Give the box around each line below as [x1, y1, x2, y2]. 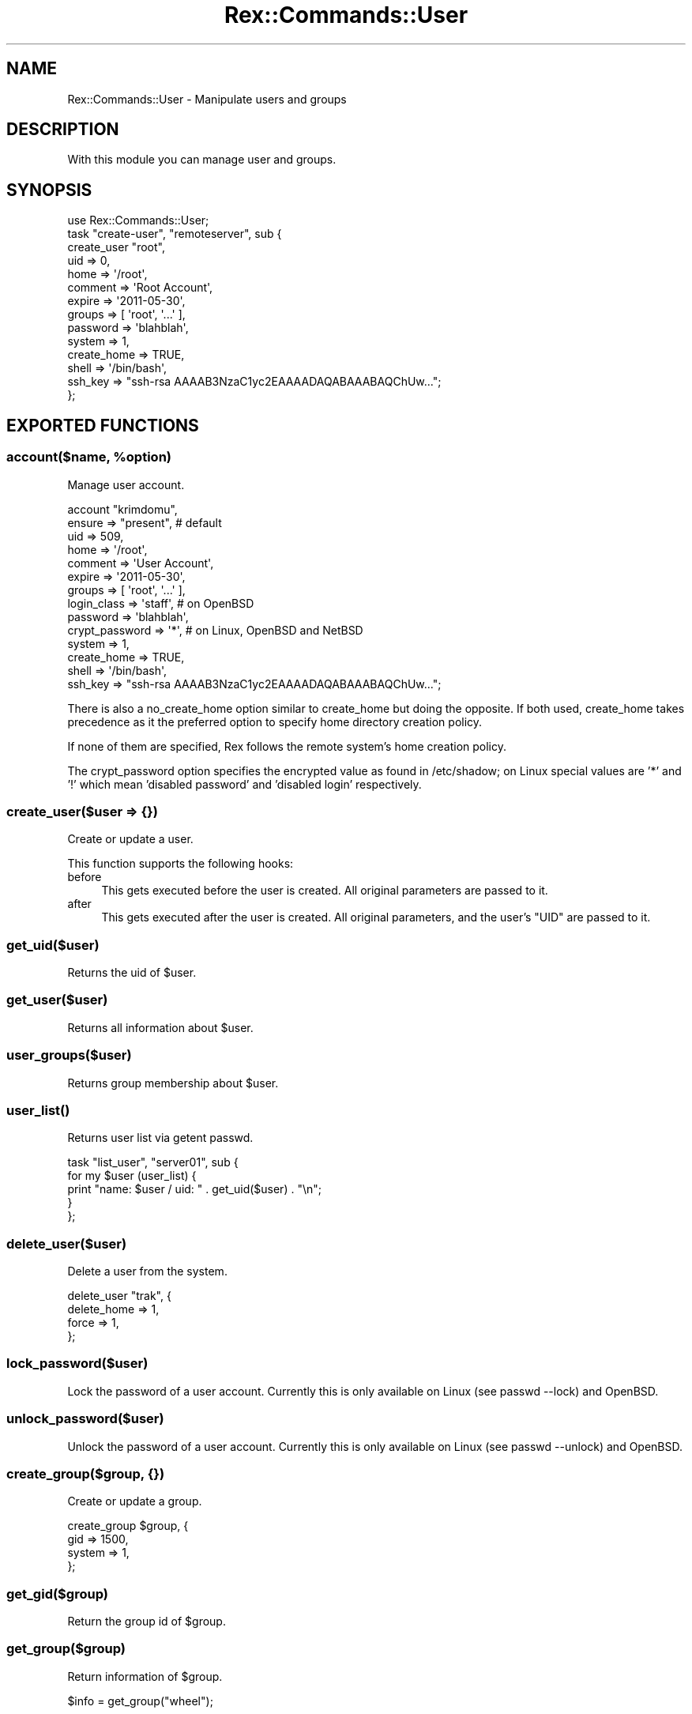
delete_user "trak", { [67, 1289, 171, 1302]
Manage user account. [67, 477, 185, 492]
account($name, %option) [6, 449, 171, 465]
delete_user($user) [6, 1235, 127, 1252]
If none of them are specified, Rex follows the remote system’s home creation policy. [67, 739, 507, 753]
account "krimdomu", [67, 502, 178, 516]
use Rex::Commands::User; [67, 213, 209, 228]
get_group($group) [6, 1641, 126, 1657]
